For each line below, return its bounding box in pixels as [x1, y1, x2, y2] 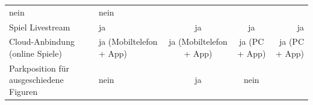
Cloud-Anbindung [9, 35, 75, 48]
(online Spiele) [9, 47, 62, 60]
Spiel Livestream [9, 20, 70, 33]
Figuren [9, 85, 38, 98]
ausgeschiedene [9, 73, 64, 86]
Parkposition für [9, 61, 69, 74]
